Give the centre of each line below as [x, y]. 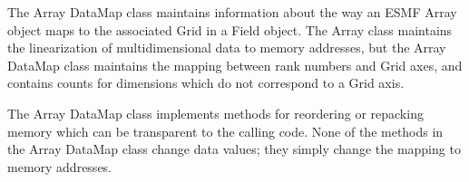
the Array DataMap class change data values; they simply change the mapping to [234, 149]
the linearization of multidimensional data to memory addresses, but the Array [227, 48]
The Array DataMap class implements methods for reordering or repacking [215, 113]
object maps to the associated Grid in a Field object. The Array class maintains [230, 29]
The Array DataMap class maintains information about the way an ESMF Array [232, 12]
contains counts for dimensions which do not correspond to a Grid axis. [206, 83]
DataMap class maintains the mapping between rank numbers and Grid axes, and [235, 65]
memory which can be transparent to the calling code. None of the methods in [225, 131]
